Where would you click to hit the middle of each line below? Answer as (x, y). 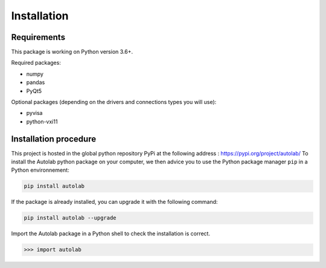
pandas (36, 82)
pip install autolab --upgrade (70, 218)
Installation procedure (54, 139)
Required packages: (36, 63)
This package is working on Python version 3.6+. (72, 52)
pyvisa (34, 113)
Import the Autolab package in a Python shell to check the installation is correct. (111, 234)
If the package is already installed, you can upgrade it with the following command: (114, 202)
